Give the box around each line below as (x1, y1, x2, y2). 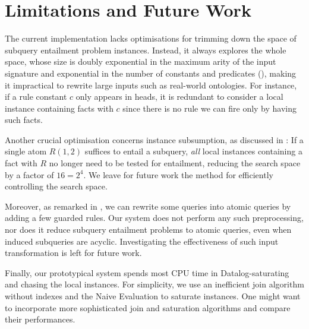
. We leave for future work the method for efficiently (83, 168, 273, 181)
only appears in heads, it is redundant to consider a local (75, 90, 283, 103)
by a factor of (5, 168, 54, 181)
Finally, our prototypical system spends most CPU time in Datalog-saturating (5, 266, 289, 279)
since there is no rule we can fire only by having (122, 102, 297, 114)
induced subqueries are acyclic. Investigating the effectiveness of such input (5, 235, 279, 247)
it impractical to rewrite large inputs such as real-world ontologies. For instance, (5, 78, 297, 91)
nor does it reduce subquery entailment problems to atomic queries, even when (5, 223, 292, 236)
